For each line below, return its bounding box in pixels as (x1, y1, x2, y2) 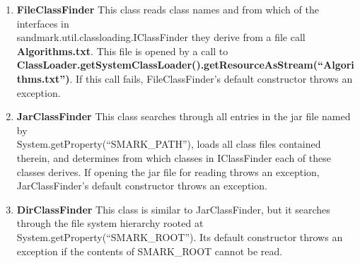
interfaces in (16, 16, 69, 30)
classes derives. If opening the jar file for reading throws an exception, (16, 164, 320, 179)
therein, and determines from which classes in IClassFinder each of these (16, 150, 331, 165)
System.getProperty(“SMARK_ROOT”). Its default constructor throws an (16, 229, 343, 244)
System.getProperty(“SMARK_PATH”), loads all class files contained (16, 136, 321, 151)
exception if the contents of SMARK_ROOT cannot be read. (16, 243, 283, 258)
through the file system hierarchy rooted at (16, 216, 204, 230)
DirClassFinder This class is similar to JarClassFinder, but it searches (16, 201, 330, 216)
